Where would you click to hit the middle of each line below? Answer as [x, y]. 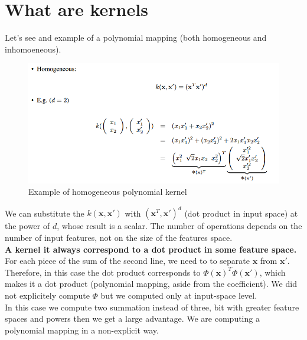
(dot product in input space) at [241, 213]
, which [272, 272]
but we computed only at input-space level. [179, 295]
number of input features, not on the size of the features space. [119, 238]
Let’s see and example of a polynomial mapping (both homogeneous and [136, 37]
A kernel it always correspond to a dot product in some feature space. [151, 249]
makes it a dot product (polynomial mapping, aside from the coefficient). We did [151, 284]
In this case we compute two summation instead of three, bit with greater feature [152, 307]
